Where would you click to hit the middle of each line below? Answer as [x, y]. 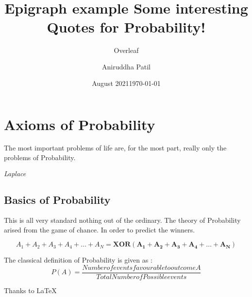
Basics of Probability [57, 200]
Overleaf [126, 50]
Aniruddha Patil [126, 66]
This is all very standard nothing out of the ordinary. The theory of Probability [122, 220]
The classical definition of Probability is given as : [78, 260]
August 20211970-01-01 [126, 83]
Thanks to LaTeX [30, 290]
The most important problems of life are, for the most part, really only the [115, 148]
